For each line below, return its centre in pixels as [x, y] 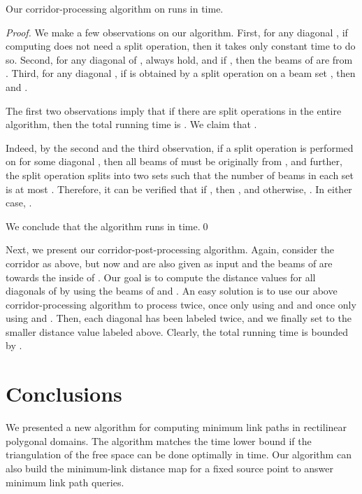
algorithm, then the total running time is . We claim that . [131, 124]
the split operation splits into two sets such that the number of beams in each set [180, 175]
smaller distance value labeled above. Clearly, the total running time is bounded [177, 331]
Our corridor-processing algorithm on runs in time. [115, 8]
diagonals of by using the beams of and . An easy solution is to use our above [172, 291]
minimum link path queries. [65, 482]
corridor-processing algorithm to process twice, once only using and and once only [181, 304]
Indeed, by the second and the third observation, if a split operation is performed [180, 147]
